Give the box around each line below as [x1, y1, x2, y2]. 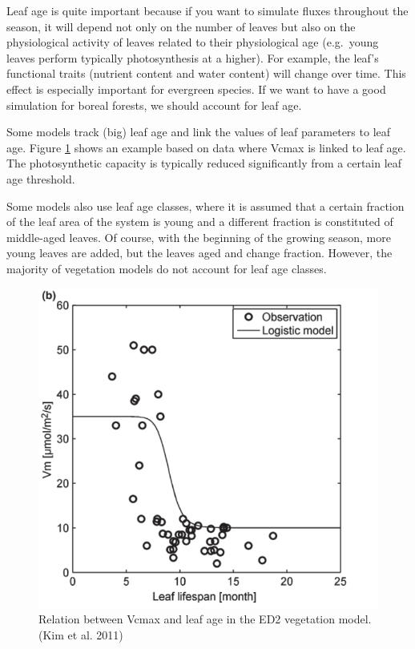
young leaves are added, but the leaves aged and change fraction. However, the [6, 244, 393, 261]
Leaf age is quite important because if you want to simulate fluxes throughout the [6, 2, 409, 18]
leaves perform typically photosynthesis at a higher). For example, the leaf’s [6, 49, 379, 66]
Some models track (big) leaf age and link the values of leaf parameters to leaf [6, 123, 391, 140]
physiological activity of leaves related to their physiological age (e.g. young [6, 34, 379, 50]
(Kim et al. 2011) [38, 627, 123, 643]
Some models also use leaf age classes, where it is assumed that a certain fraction [6, 197, 405, 214]
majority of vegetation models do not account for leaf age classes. [6, 260, 327, 276]
